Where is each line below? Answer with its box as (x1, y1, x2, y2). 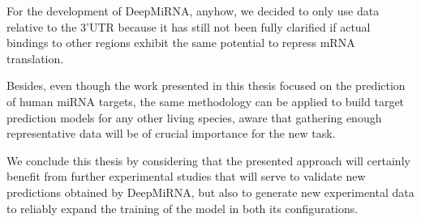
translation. (6, 49, 64, 66)
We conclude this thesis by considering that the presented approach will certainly (6, 152, 410, 169)
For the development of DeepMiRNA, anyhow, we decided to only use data (6, 2, 380, 19)
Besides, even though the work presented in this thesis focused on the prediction (6, 77, 406, 94)
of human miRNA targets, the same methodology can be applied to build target (6, 92, 405, 109)
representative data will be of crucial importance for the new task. (6, 125, 336, 142)
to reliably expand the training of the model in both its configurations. (6, 199, 359, 216)
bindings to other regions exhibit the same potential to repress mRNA (6, 34, 355, 51)
